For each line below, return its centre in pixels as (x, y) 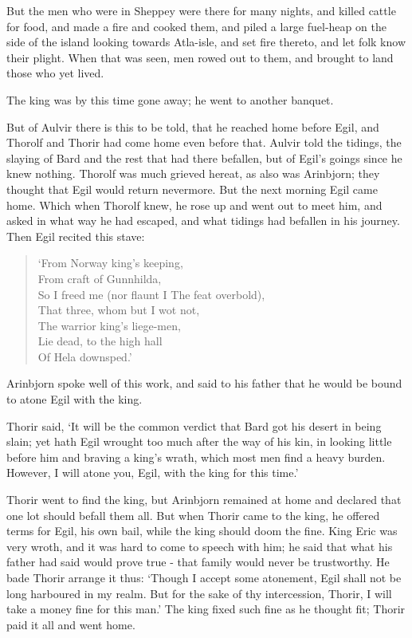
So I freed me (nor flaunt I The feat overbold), (151, 294)
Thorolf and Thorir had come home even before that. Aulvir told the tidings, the (204, 142)
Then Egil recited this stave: (76, 236)
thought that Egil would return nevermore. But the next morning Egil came (192, 189)
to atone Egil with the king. (75, 399)
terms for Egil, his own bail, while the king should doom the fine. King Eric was (202, 531)
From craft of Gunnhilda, (100, 278)
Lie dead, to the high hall (100, 341)
